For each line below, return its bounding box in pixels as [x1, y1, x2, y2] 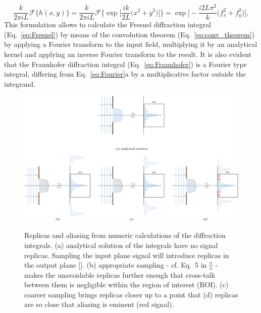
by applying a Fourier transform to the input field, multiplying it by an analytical [4, 39, 257, 49]
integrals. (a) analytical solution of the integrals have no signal [24, 239, 218, 250]
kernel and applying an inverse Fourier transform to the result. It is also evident [4, 48, 252, 59]
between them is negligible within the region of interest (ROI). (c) [24, 279, 229, 290]
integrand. [4, 78, 35, 89]
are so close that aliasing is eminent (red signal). [24, 299, 174, 309]
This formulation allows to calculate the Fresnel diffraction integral [4, 19, 212, 30]
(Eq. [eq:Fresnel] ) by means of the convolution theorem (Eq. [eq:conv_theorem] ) [4, 29, 254, 39]
